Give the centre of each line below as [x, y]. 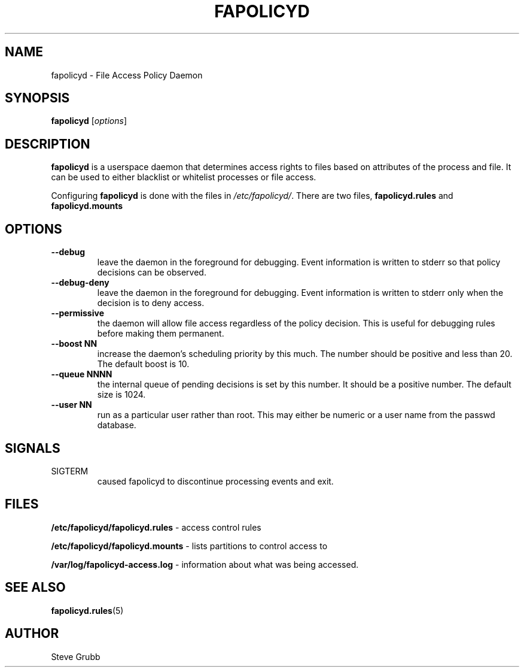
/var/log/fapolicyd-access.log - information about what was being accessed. [205, 564]
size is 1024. [121, 395]
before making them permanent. [161, 334]
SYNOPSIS [37, 98]
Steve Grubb [76, 656]
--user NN [71, 405]
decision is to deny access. [151, 303]
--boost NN [74, 344]
